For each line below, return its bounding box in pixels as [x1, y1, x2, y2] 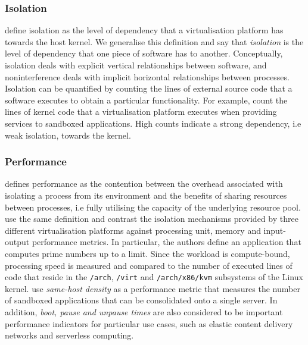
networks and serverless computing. [5, 329, 134, 341]
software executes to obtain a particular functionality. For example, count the [5, 93, 288, 106]
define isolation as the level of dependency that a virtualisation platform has [5, 24, 284, 36]
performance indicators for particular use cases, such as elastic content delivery [5, 317, 293, 330]
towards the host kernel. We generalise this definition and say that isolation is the [5, 35, 304, 48]
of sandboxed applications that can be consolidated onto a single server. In [5, 294, 278, 306]
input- [263, 224, 286, 236]
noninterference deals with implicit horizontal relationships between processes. [5, 70, 290, 83]
